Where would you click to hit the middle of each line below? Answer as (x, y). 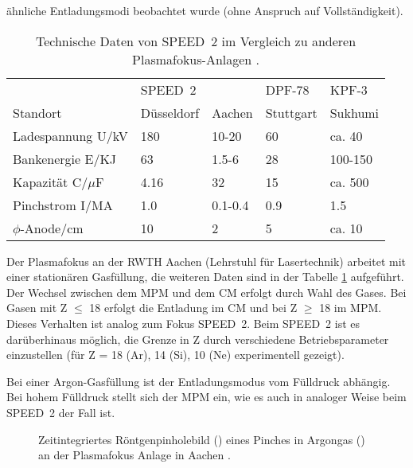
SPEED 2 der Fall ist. (61, 412)
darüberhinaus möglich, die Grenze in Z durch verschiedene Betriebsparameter (198, 339)
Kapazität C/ (51, 181)
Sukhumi (355, 112)
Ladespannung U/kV (70, 135)
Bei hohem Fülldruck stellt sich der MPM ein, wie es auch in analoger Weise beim (206, 397)
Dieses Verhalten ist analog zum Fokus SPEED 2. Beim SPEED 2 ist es (183, 323)
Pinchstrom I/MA (63, 205)
